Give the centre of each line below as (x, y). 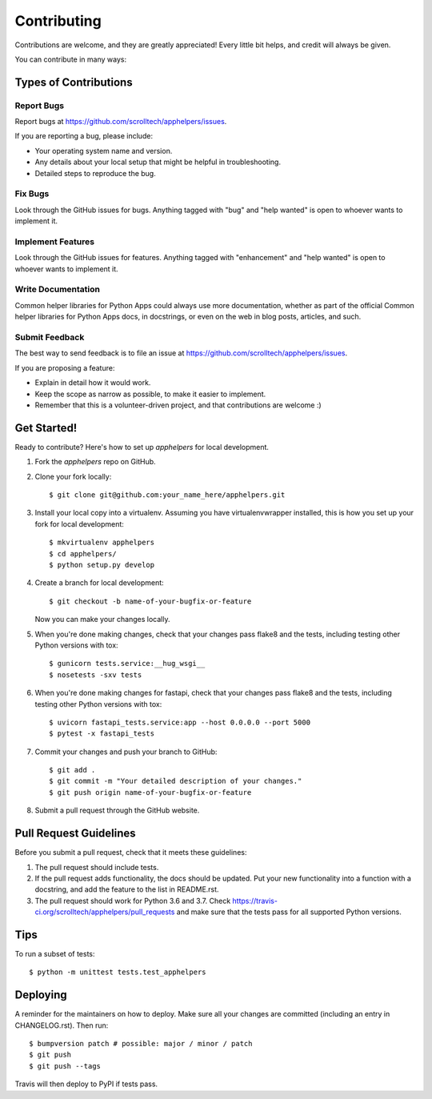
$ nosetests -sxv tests (96, 675)
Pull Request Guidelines (75, 834)
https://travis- (255, 900)
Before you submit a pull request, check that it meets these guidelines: (131, 852)
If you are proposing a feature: (65, 367)
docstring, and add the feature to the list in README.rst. (127, 889)
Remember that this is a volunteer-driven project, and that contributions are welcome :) (178, 405)
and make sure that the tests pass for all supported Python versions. (289, 912)
